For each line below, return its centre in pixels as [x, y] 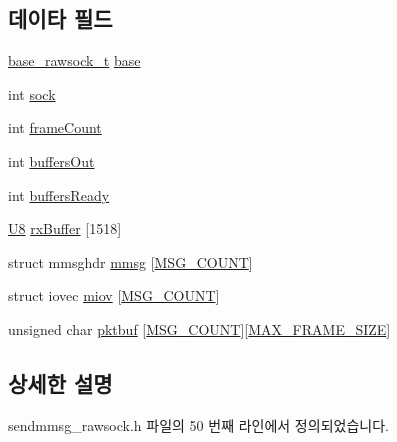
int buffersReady [59, 194]
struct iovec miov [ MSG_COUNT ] [114, 295]
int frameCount [55, 127]
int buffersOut [51, 160]
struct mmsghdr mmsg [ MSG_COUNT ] [130, 261]
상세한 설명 [60, 382]
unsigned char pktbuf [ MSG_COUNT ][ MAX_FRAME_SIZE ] [199, 328]
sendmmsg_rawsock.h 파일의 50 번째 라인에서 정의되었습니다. [198, 424]
